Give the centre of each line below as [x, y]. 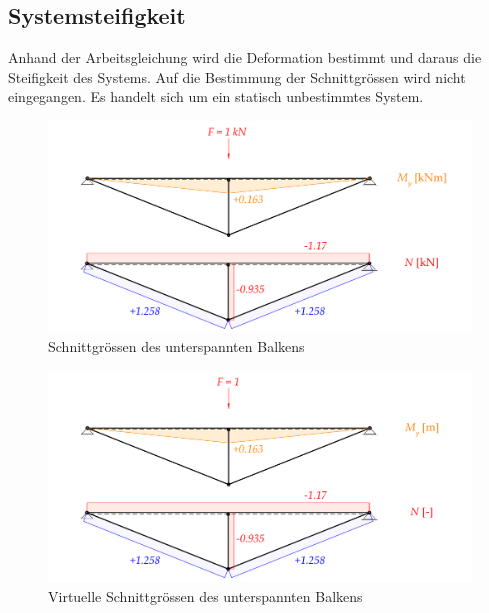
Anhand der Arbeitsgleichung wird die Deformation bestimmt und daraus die [245, 57]
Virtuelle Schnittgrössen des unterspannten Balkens [205, 595]
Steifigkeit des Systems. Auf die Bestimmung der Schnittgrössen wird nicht [237, 76]
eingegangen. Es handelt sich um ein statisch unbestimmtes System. [216, 96]
